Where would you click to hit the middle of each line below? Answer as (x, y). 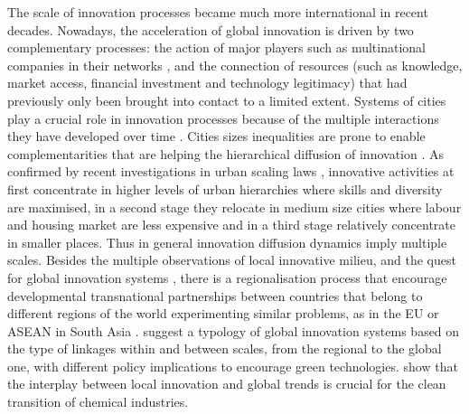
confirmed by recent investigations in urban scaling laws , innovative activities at (231, 171)
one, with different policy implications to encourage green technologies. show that (233, 366)
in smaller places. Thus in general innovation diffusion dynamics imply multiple (227, 242)
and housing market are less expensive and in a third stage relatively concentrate (232, 225)
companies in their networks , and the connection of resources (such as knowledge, (235, 65)
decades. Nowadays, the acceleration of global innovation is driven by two (211, 29)
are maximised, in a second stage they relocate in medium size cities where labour (234, 207)
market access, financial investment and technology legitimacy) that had (207, 83)
